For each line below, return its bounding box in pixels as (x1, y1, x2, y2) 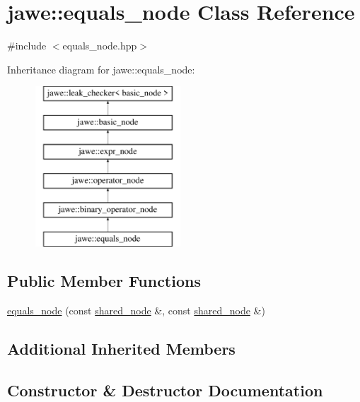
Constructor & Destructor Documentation (7, 379, 323, 401)
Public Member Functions (7, 270, 201, 292)
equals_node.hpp (62, 38, 137, 53)
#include (7, 38, 47, 53)
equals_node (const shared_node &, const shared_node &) (7, 302, 265, 317)
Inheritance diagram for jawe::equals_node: (7, 61, 195, 76)
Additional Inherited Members (7, 337, 236, 359)
